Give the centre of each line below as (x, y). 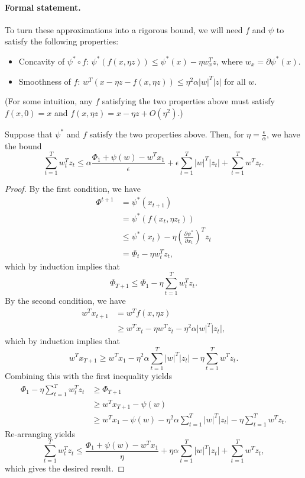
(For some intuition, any (49, 101)
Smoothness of (45, 81)
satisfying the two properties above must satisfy (188, 101)
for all (235, 81)
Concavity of (42, 61)
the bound (23, 145)
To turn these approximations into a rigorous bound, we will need (124, 29)
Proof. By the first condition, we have (73, 189)
